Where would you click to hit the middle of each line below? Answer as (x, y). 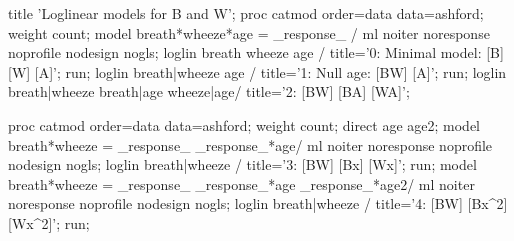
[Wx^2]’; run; (49, 222)
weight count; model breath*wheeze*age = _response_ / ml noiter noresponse (249, 32)
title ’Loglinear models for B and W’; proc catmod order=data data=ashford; (246, 13)
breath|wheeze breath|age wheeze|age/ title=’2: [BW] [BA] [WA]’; (209, 91)
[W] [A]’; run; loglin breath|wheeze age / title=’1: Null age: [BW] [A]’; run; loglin (257, 71)
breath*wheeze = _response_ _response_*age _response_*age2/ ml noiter (241, 183)
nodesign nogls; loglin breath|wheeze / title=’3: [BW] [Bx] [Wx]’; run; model (242, 164)
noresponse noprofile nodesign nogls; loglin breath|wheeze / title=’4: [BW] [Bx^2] (258, 203)
